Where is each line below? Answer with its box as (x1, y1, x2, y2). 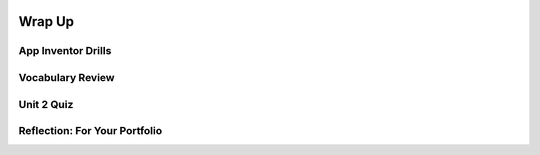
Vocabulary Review (18, 70, 115, 84)
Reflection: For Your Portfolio (18, 124, 163, 138)
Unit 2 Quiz (18, 97, 74, 111)
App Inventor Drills (18, 44, 112, 58)
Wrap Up (18, 13, 75, 30)
